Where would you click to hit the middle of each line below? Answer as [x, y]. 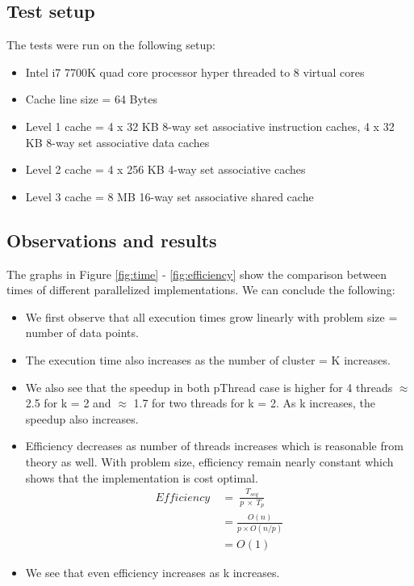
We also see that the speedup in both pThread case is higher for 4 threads [209, 387]
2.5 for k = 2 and [68, 403]
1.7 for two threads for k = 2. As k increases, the [255, 403]
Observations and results [112, 240]
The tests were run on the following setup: [111, 45]
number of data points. [82, 333]
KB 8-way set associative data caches [117, 142]
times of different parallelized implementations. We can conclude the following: [201, 290]
